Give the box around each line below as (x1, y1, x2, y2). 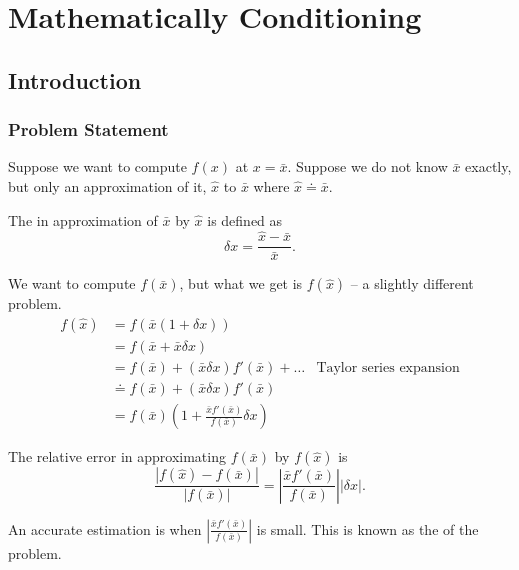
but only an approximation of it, (8, 175, 207, 196)
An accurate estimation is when (8, 518, 202, 539)
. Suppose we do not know (287, 156, 448, 177)
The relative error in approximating (8, 446, 226, 467)
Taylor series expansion (316, 361, 460, 376)
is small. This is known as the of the (256, 518, 479, 539)
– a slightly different (350, 273, 474, 294)
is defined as (207, 209, 283, 230)
